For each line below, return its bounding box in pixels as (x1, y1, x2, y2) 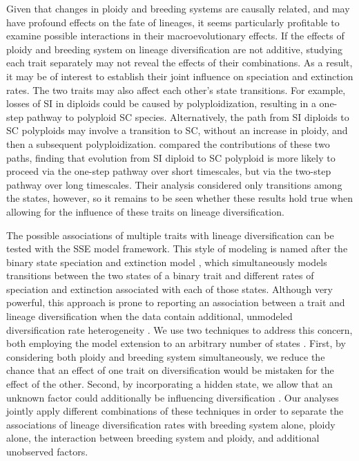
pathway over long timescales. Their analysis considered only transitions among (6, 177, 342, 191)
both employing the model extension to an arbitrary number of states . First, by (6, 336, 346, 350)
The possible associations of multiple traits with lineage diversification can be (6, 227, 334, 242)
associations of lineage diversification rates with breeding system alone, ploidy (6, 417, 336, 431)
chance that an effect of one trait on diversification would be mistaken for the (6, 363, 334, 377)
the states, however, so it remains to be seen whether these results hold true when (6, 191, 353, 205)
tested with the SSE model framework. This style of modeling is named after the (6, 241, 348, 256)
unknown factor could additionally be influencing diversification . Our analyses (6, 390, 339, 404)
